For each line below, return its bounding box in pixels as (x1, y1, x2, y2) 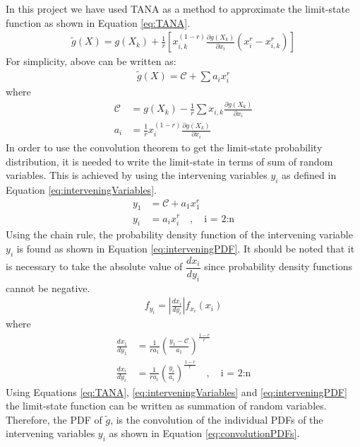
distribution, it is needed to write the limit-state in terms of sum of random (6, 153, 333, 168)
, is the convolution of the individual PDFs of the (110, 412, 323, 426)
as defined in (282, 168, 337, 182)
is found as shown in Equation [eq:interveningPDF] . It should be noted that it (16, 240, 355, 255)
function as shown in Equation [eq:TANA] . (6, 15, 190, 30)
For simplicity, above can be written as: (6, 54, 176, 69)
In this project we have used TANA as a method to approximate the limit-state (6, 1, 350, 16)
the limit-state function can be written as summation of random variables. (6, 398, 327, 413)
